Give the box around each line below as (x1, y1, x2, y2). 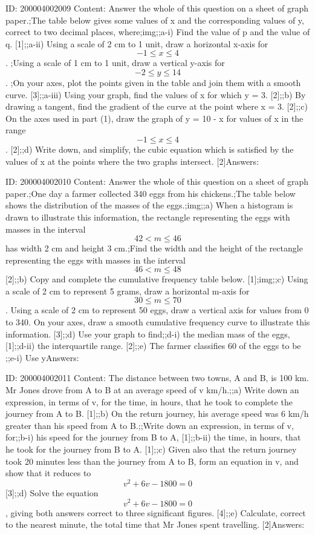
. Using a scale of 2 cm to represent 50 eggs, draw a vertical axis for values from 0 (5, 304, 309, 316)
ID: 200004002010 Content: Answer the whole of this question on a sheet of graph (5, 175, 309, 188)
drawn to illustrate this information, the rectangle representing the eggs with (5, 210, 290, 223)
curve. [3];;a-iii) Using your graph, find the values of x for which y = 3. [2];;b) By (5, 88, 306, 101)
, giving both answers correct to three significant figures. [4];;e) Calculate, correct (5, 506, 306, 519)
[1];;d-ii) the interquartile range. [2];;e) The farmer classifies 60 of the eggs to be (5, 339, 301, 352)
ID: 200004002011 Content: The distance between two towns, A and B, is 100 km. (5, 371, 309, 384)
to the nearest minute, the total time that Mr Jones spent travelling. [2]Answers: (5, 518, 305, 531)
